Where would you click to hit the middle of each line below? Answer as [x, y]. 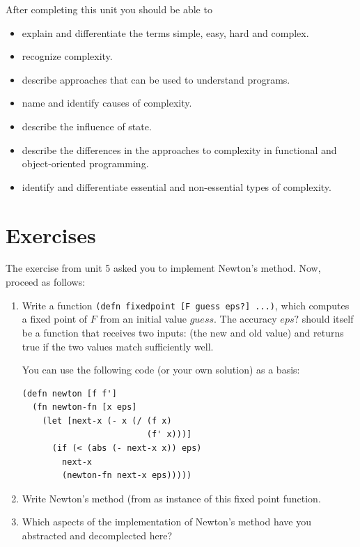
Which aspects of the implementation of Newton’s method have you [166, 522]
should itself [328, 319]
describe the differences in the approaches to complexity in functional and [179, 149]
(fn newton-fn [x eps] [85, 407]
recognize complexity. [67, 56]
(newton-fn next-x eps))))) [127, 476]
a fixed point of [55, 319]
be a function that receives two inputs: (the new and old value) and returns [183, 332]
